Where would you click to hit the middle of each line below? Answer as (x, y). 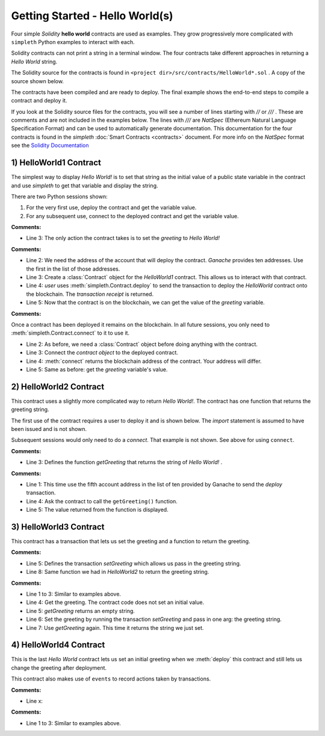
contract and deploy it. (39, 101)
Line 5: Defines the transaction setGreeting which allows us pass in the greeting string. (134, 563)
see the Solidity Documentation (50, 145)
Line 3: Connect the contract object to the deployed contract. (102, 353)
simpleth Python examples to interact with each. (73, 42)
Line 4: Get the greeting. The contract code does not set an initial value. (115, 602)
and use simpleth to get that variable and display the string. (85, 185)
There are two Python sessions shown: (59, 197)
